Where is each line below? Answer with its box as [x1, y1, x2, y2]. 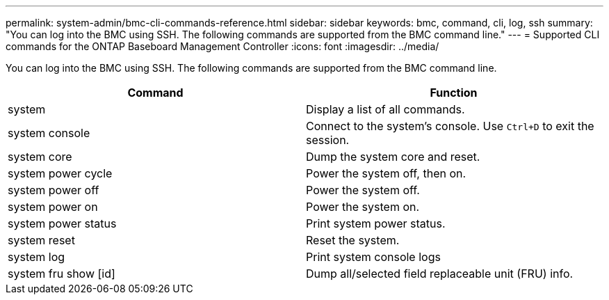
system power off [8, 183, 99, 197]
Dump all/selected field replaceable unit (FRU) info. [306, 267, 574, 281]
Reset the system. [306, 233, 400, 247]
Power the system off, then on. [306, 166, 466, 180]
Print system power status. [306, 216, 446, 230]
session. [306, 133, 350, 147]
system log [8, 250, 65, 264]
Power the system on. [306, 200, 420, 214]
